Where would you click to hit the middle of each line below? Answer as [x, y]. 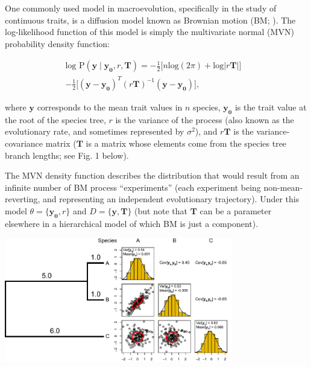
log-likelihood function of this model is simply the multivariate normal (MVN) [149, 32]
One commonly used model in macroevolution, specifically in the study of [141, 8]
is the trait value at [271, 107]
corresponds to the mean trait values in [110, 107]
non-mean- [283, 187]
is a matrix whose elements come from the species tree [186, 143]
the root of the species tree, [55, 119]
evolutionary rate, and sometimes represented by [95, 131]
